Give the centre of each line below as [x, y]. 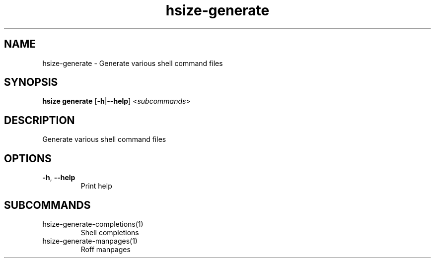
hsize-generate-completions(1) [93, 224]
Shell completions [110, 232]
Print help [96, 186]
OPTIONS [28, 158]
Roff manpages [106, 249]
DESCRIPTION [39, 120]
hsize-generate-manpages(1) [90, 241]
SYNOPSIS [31, 82]
